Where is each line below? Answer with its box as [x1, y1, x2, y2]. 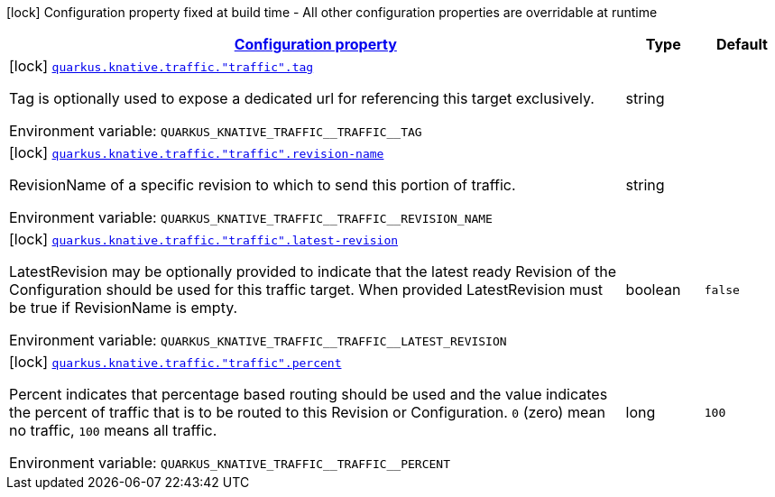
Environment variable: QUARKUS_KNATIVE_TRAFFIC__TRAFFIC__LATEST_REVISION [9, 331, 507, 349]
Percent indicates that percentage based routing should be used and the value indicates [9, 385, 608, 403]
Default [715, 35, 768, 53]
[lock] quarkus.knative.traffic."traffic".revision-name [9, 143, 384, 161]
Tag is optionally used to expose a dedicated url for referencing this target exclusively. [9, 89, 595, 107]
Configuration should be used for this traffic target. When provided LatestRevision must [9, 281, 604, 299]
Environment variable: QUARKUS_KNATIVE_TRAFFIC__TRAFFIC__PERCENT [9, 454, 450, 472]
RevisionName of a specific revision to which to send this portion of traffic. [9, 176, 516, 194]
